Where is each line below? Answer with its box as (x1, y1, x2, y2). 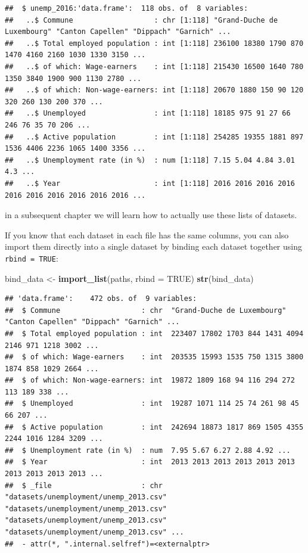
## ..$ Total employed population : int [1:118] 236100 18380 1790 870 (5, 39, 304, 48)
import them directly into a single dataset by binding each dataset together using (5, 240, 302, 253)
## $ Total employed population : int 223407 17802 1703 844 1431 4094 (5, 329, 304, 338)
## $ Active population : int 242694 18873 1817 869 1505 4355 (5, 422, 304, 431)
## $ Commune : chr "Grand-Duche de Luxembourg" (5, 306, 287, 315)
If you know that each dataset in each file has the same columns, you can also (5, 228, 289, 241)
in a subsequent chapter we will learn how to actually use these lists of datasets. (5, 209, 297, 221)
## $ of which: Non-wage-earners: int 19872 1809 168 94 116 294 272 (5, 376, 295, 385)
